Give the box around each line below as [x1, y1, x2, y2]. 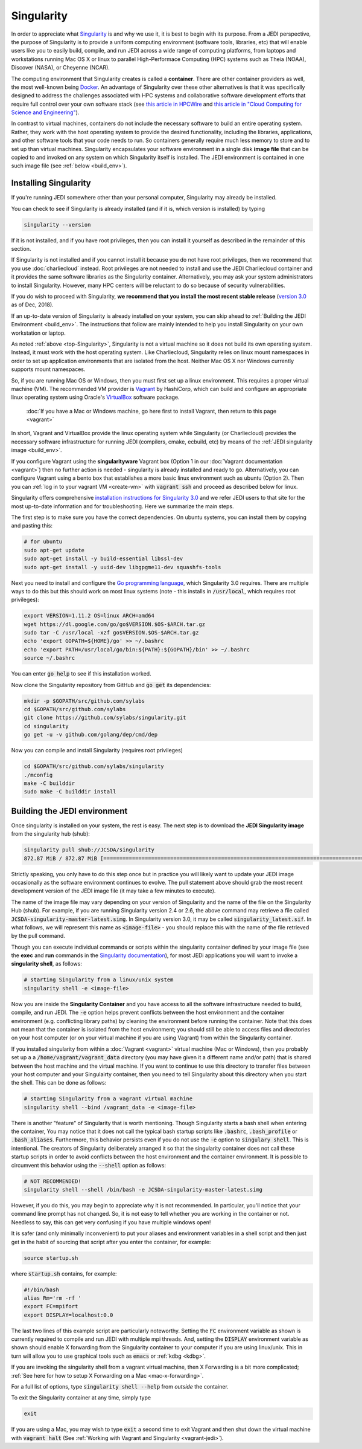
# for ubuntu [24, 538, 63, 545]
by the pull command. [11, 932, 66, 940]
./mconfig [24, 771, 53, 778]
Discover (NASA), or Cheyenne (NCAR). [11, 64, 110, 71]
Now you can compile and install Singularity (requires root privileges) [11, 747, 183, 754]
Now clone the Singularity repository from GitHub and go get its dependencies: [11, 681, 211, 688]
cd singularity [24, 723, 69, 729]
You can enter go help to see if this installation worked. [11, 670, 151, 677]
